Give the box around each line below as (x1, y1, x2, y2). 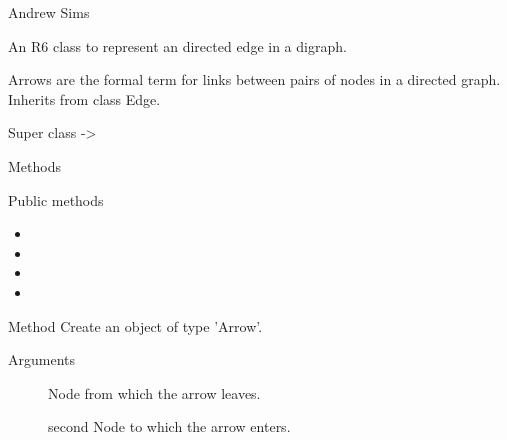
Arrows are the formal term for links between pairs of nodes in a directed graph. (8, 69, 501, 90)
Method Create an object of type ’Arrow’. (8, 315, 263, 336)
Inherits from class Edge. (8, 88, 161, 109)
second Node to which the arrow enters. (48, 416, 291, 437)
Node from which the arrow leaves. (48, 382, 261, 403)
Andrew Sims (8, 2, 90, 22)
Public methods (8, 189, 104, 210)
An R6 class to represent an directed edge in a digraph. (8, 35, 347, 56)
